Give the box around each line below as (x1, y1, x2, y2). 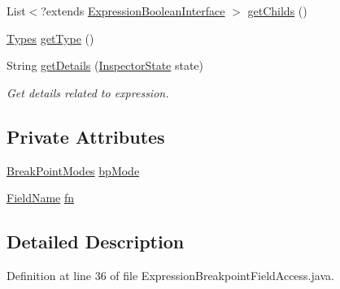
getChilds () (247, 2, 307, 19)
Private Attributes (7, 123, 165, 149)
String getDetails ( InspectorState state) (7, 57, 204, 74)
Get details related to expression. (7, 84, 169, 101)
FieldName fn (7, 189, 75, 206)
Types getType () (7, 29, 94, 46)
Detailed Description (7, 229, 185, 254)
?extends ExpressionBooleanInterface (41, 2, 225, 19)
